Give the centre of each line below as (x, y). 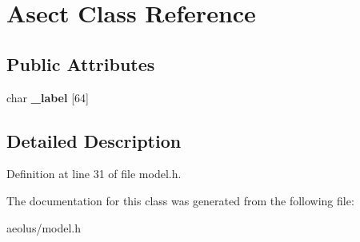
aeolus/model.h (44, 227)
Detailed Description (94, 140)
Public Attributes (81, 63)
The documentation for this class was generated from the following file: (180, 200)
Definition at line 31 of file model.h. (94, 174)
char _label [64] (48, 97)
